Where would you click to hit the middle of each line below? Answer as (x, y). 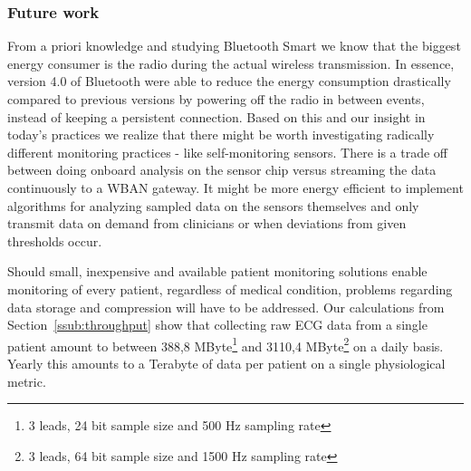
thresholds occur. (55, 240)
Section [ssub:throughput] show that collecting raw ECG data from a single (217, 325)
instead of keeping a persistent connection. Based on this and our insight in (216, 116)
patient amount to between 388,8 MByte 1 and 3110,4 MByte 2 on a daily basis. (226, 344)
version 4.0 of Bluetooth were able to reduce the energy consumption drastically (229, 81)
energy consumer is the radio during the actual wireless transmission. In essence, (231, 63)
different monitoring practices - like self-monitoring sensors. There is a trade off (228, 152)
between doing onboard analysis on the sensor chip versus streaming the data (222, 170)
